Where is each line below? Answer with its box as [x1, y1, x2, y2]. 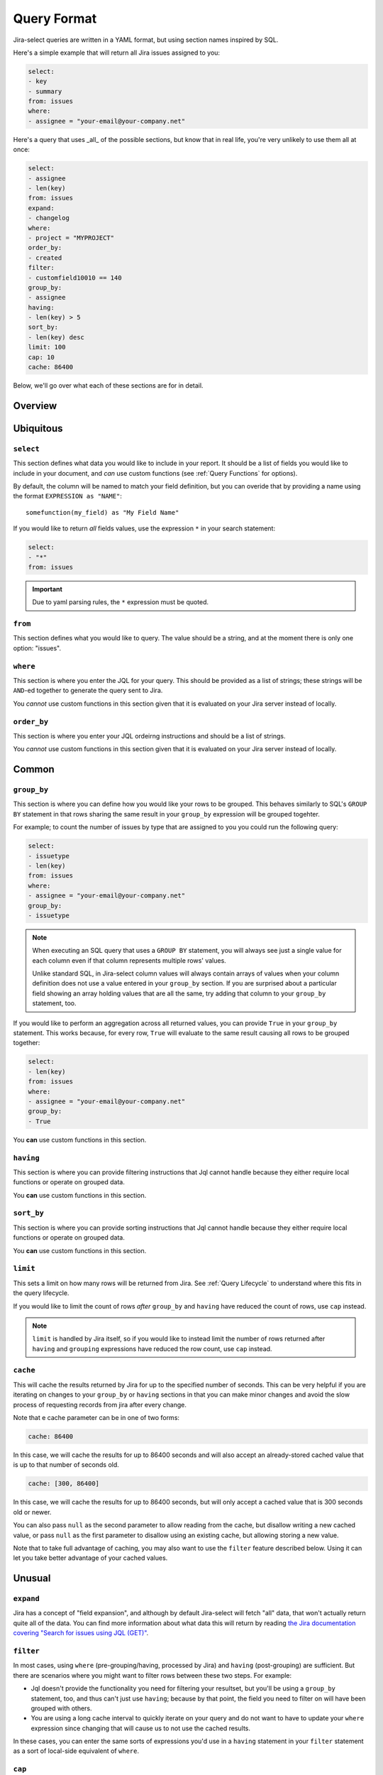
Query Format [13, 11, 97, 26]
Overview [13, 400, 57, 412]
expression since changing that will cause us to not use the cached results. [30, 1724, 251, 1732]
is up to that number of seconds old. [13, 1460, 120, 1469]
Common [13, 763, 55, 775]
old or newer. [13, 1507, 52, 1516]
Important [32, 584, 63, 593]
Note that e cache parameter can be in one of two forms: [13, 1414, 180, 1421]
